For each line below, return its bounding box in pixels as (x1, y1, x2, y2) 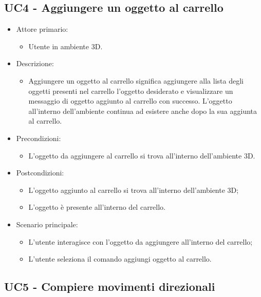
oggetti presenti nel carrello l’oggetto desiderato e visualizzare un (28, 85, 233, 96)
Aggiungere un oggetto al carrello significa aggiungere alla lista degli (28, 75, 244, 86)
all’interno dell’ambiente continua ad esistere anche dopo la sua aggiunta (28, 105, 257, 116)
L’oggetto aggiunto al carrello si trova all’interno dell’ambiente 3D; (28, 184, 239, 195)
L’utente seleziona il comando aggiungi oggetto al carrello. (28, 253, 212, 264)
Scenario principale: (16, 219, 78, 229)
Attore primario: (16, 24, 68, 34)
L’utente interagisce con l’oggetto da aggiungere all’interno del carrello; (28, 236, 253, 247)
